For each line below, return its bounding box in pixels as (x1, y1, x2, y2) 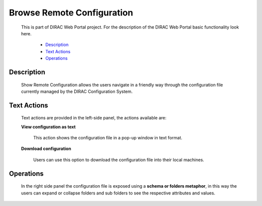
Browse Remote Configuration (9, 7, 133, 18)
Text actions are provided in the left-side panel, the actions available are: (21, 115, 167, 121)
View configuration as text (21, 124, 76, 130)
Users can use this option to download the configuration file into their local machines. (33, 157, 204, 162)
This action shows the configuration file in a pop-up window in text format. (33, 135, 182, 141)
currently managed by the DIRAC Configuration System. (21, 88, 133, 94)
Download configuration (21, 146, 71, 152)
